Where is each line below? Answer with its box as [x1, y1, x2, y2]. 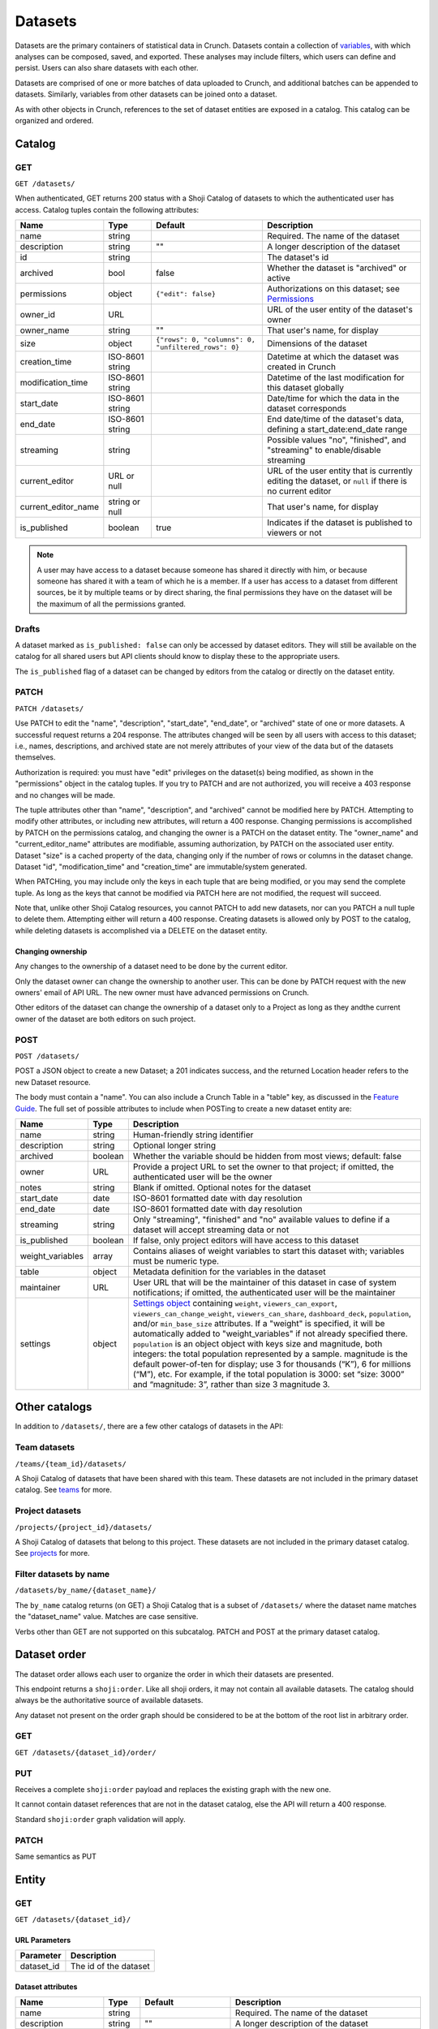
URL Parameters [15, 1936, 71, 1945]
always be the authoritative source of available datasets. [15, 1695, 204, 1705]
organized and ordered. [15, 115, 94, 125]
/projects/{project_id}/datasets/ [15, 1523, 152, 1531]
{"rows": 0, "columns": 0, [155, 335, 255, 344]
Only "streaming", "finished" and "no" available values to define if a [132, 1213, 390, 1225]
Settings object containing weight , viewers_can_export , [132, 1297, 338, 1308]
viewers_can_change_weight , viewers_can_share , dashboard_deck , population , [132, 1307, 411, 1319]
